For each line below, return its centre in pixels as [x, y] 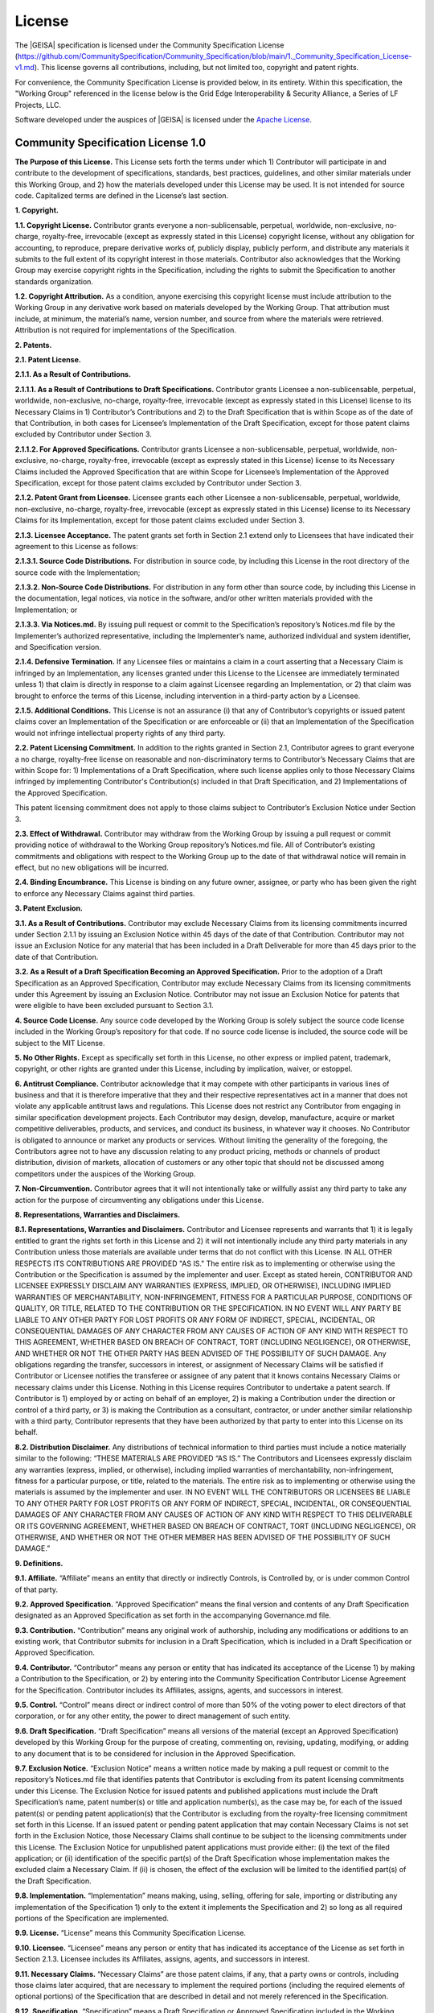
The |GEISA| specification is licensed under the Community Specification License [149, 45]
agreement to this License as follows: [76, 546]
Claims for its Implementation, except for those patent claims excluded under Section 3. [160, 520]
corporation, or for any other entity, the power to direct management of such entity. [153, 1716]
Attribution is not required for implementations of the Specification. [125, 330]
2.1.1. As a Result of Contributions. [73, 374]
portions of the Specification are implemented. [92, 1918]
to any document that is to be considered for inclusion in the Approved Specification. [156, 1753]
